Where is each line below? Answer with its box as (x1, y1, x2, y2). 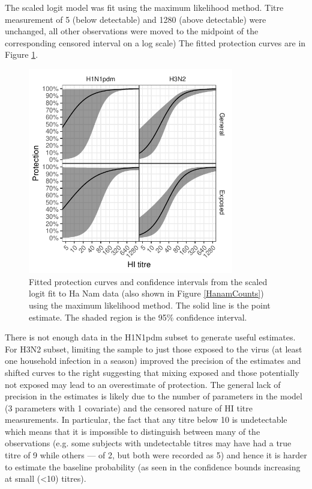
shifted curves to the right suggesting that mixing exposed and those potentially (5, 366, 299, 378)
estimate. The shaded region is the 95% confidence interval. (29, 310, 247, 323)
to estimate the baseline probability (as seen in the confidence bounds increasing (5, 460, 301, 473)
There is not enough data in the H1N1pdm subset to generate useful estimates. (5, 331, 296, 343)
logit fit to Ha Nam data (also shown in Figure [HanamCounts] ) (29, 287, 264, 300)
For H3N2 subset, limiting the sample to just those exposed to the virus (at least (5, 342, 302, 355)
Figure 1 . (5, 48, 38, 61)
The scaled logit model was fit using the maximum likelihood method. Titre (5, 1, 284, 13)
